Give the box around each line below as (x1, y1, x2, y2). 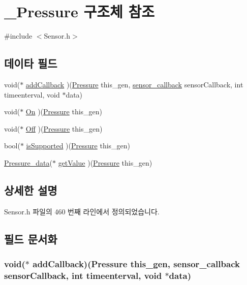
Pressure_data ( (4, 157, 52, 168)
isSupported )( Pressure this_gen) (26, 140, 131, 151)
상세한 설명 (4, 182, 57, 198)
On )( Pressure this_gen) (25, 106, 103, 117)
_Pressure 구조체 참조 (4, 1, 155, 22)
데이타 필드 (4, 55, 57, 71)
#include (4, 30, 33, 41)
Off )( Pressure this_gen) (25, 123, 103, 134)
